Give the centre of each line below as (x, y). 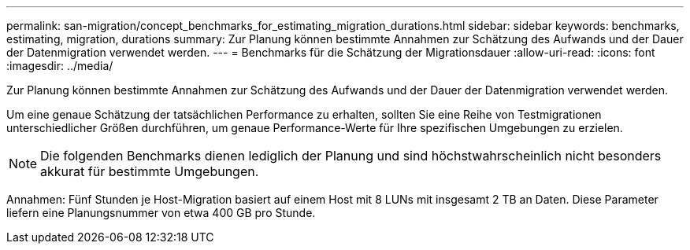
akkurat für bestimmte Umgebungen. (150, 171)
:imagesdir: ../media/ (60, 66)
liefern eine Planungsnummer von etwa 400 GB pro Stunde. (161, 213)
